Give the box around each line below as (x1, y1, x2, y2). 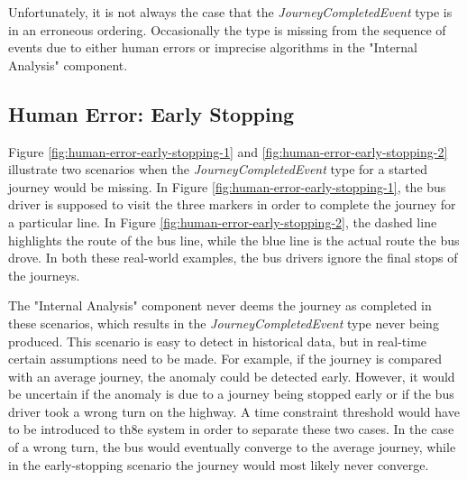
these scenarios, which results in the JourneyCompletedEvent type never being (8, 313, 439, 332)
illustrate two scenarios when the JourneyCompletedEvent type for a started (8, 160, 428, 179)
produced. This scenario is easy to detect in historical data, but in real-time (8, 331, 427, 350)
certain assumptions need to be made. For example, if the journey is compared (8, 349, 442, 368)
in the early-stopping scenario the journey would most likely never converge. (8, 455, 429, 474)
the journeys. (8, 265, 80, 284)
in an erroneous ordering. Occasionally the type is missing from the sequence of (8, 20, 446, 39)
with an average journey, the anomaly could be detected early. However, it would (8, 366, 455, 385)
